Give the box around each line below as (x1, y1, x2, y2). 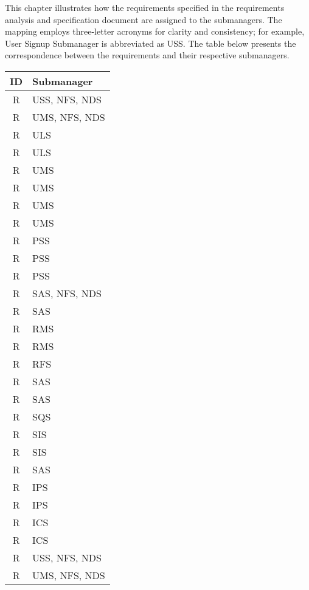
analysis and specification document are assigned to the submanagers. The (5, 13, 282, 26)
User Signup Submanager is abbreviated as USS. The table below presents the (5, 36, 296, 49)
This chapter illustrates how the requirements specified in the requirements (5, 1, 285, 13)
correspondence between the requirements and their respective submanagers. (5, 49, 290, 61)
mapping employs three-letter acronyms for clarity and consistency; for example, (5, 25, 305, 38)
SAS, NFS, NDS (32, 286, 102, 300)
